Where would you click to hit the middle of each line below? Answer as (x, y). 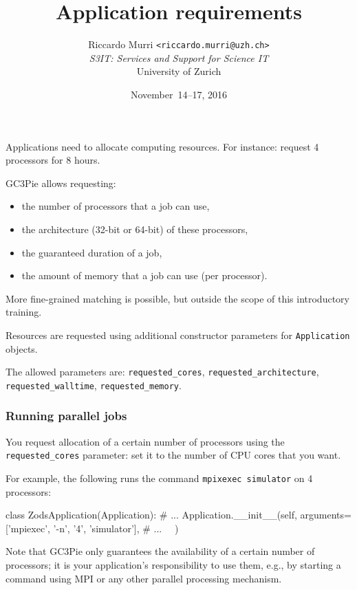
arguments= (326, 515)
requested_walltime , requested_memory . (94, 385)
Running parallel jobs (66, 416)
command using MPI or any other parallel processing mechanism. (144, 578)
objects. (22, 348)
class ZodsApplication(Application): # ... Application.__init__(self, (151, 515)
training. (24, 312)
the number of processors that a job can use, (116, 206)
